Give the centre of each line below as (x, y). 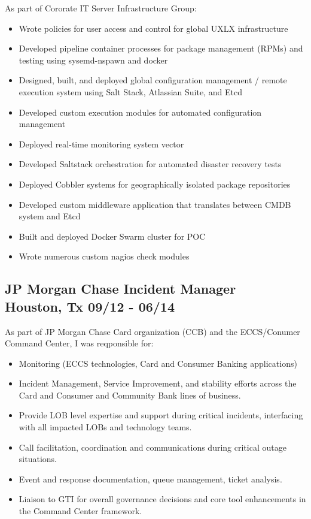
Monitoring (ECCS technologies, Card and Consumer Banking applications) (158, 363)
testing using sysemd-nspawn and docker (93, 60)
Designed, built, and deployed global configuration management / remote (153, 80)
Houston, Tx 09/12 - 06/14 (90, 306)
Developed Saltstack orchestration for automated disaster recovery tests (150, 164)
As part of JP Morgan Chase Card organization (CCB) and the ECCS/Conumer (153, 331)
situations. (38, 459)
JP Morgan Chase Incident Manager (121, 289)
